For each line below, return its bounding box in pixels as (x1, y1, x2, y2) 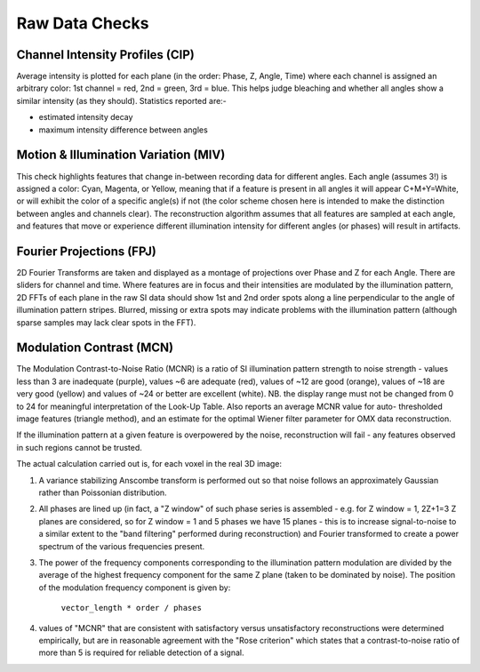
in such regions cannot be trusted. (16, 442, 142, 452)
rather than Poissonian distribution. (38, 487, 168, 498)
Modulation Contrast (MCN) (16, 340, 173, 356)
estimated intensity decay (38, 112, 133, 123)
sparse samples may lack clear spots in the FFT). (16, 316, 196, 328)
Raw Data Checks (16, 13, 149, 33)
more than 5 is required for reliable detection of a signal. (38, 647, 244, 658)
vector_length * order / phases (60, 603, 202, 613)
